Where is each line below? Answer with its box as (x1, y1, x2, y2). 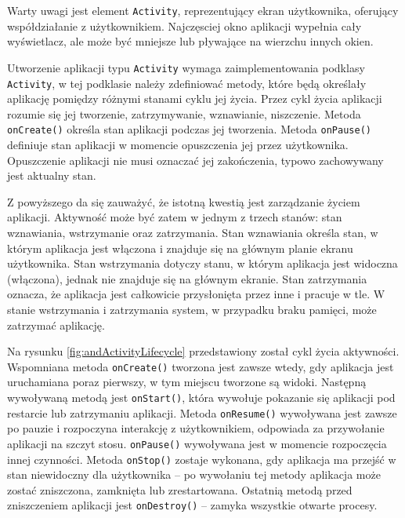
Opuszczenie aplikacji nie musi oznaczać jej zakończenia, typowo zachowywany (7, 151, 384, 168)
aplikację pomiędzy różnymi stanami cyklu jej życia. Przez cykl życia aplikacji (7, 90, 382, 107)
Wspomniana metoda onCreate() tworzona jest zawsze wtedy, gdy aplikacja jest (7, 358, 394, 374)
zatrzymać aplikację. (7, 316, 105, 333)
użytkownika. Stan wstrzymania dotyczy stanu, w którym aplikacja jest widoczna (7, 255, 398, 272)
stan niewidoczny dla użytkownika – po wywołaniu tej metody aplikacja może (7, 466, 381, 483)
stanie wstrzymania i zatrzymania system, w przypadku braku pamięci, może (7, 301, 377, 317)
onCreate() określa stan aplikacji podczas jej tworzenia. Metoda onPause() (7, 121, 371, 137)
